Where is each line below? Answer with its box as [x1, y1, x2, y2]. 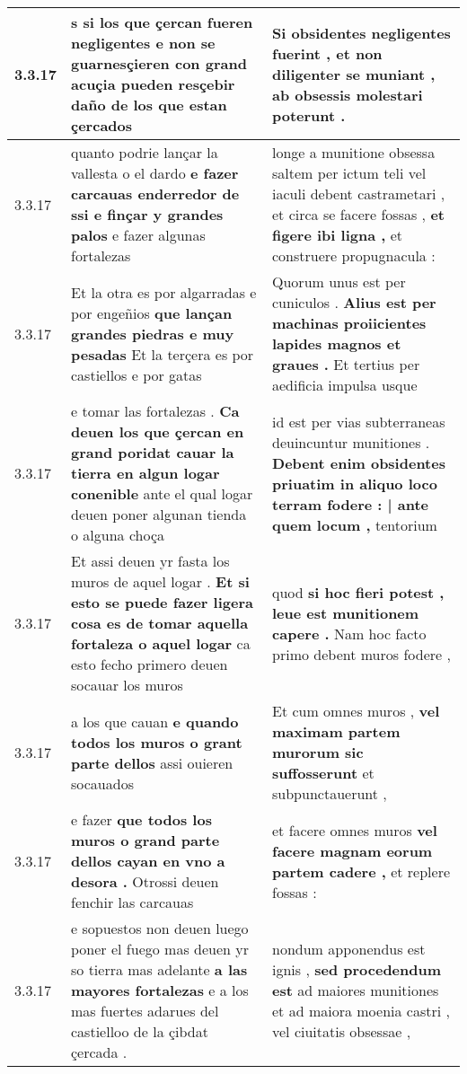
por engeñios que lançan [71, 302, 233, 323]
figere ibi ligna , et [272, 224, 403, 245]
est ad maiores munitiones [272, 980, 439, 1000]
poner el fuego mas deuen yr [71, 938, 249, 959]
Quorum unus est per [272, 271, 406, 292]
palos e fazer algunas [71, 224, 206, 245]
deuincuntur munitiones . [272, 431, 430, 453]
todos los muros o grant [71, 731, 242, 753]
